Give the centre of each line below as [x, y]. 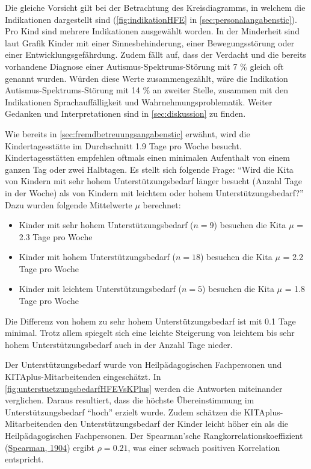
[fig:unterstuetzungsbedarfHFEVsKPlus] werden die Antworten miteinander [144, 388]
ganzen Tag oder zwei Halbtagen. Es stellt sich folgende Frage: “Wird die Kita [149, 169]
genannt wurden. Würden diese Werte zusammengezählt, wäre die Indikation [146, 78]
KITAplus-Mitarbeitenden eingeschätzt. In [83, 377]
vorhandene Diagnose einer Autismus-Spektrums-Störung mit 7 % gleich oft [144, 66]
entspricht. [24, 459]
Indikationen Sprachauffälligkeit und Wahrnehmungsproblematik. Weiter [139, 101]
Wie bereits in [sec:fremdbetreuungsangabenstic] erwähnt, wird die [128, 133]
